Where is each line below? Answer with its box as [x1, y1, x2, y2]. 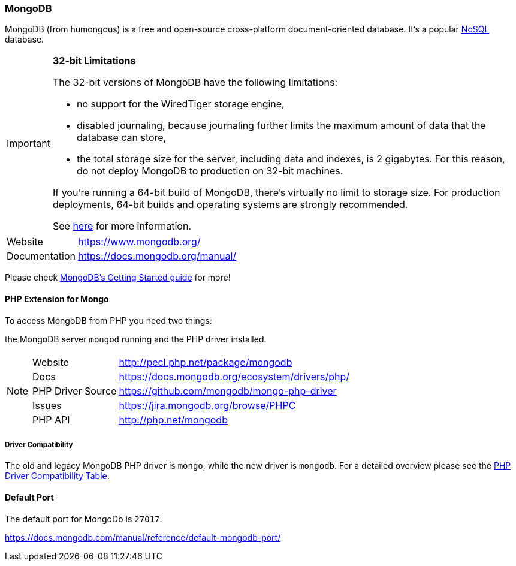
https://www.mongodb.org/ [78, 236, 201, 248]
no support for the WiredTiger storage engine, [76, 98, 285, 110]
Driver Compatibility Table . [5, 471, 110, 481]
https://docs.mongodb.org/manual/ [78, 250, 237, 263]
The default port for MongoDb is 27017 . [5, 513, 162, 524]
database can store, [76, 131, 167, 144]
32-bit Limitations [52, 55, 136, 67]
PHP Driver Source [32, 384, 117, 397]
